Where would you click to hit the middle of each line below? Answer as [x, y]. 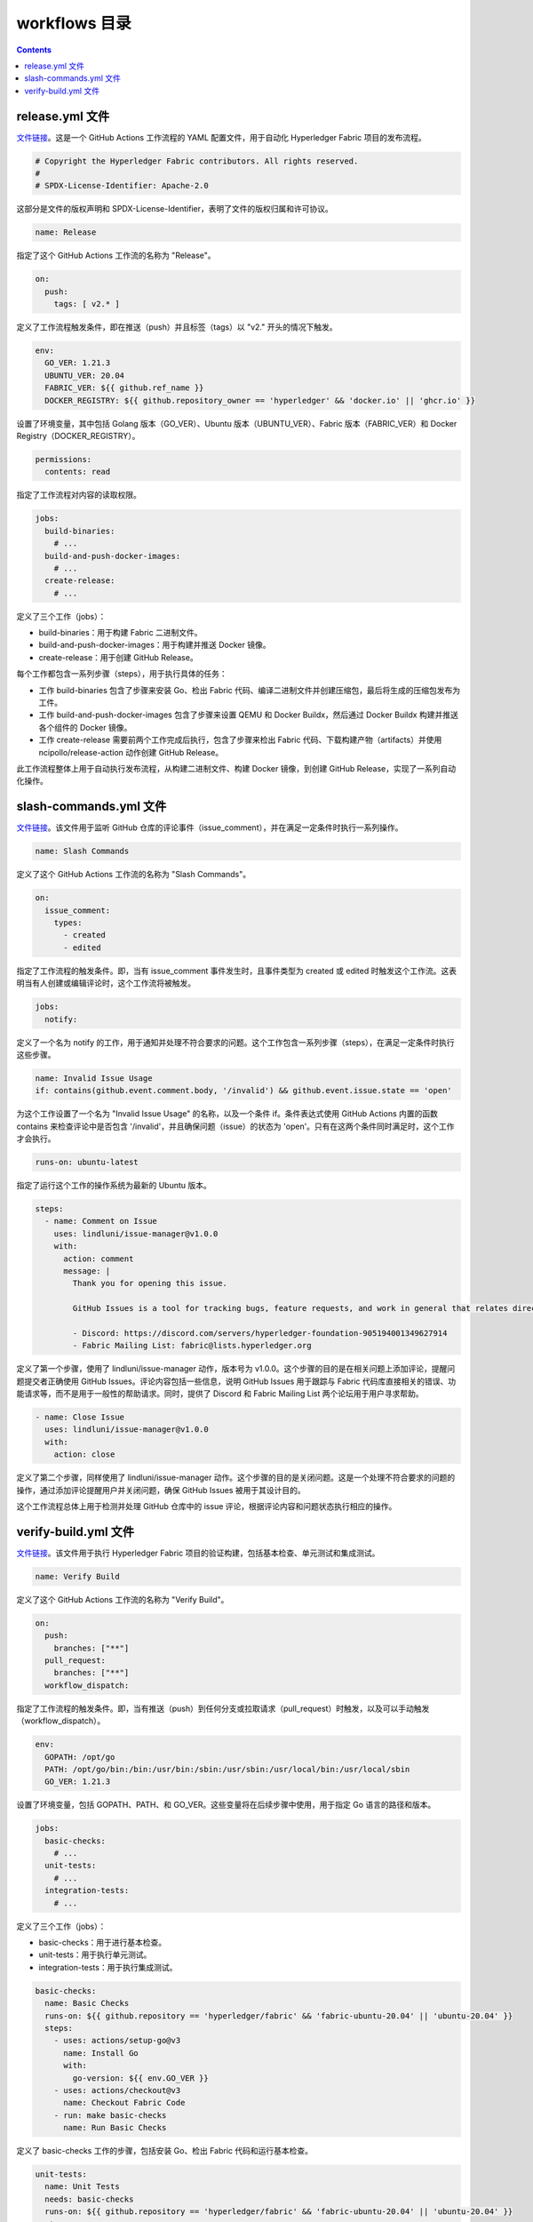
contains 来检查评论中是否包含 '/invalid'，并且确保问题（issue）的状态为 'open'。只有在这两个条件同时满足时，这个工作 [235, 1126]
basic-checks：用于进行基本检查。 [103, 1943]
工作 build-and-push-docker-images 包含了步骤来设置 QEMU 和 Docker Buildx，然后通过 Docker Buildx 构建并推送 [249, 715]
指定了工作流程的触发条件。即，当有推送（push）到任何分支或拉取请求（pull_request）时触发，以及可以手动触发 [223, 1708]
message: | [87, 1271]
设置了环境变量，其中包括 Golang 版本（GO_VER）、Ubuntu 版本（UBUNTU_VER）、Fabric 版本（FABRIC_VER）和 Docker [237, 423]
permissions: [64, 459]
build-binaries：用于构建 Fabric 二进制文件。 [121, 633]
